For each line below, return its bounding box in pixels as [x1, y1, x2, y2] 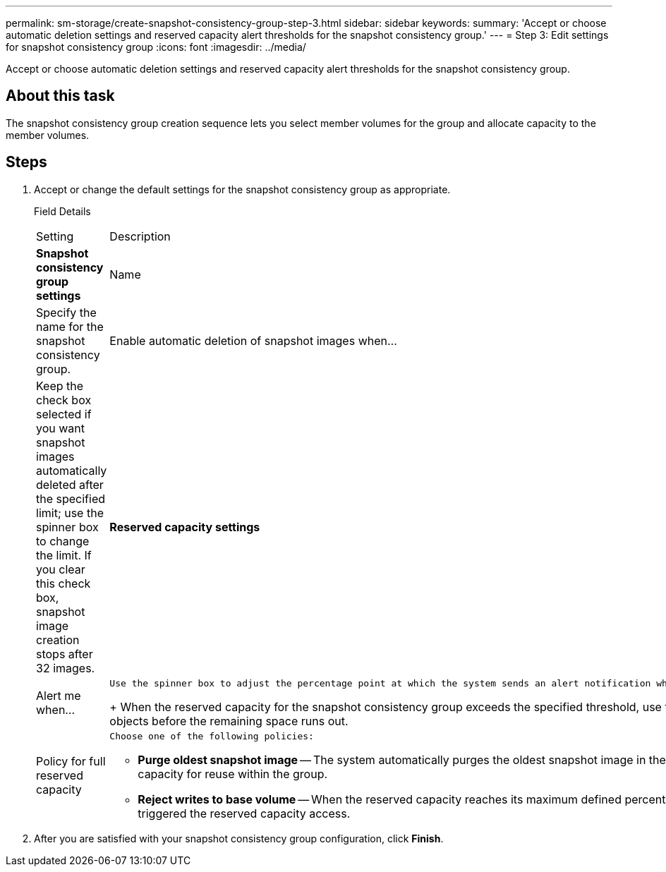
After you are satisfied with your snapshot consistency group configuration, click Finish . [34, 832, 444, 844]
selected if [36, 406, 92, 421]
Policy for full [36, 754, 106, 769]
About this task [6, 87, 115, 105]
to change [36, 533, 90, 548]
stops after [36, 646, 93, 661]
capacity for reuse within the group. [138, 766, 328, 781]
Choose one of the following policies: [109, 730, 314, 741]
